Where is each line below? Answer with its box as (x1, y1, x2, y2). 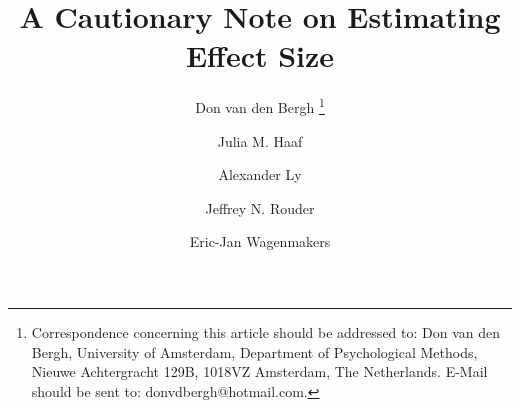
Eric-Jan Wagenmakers (189, 231, 331, 252)
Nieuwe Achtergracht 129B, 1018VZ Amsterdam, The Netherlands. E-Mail (31, 361, 488, 382)
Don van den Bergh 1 (195, 94, 325, 117)
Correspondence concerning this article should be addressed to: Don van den (31, 321, 501, 342)
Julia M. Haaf (217, 130, 303, 151)
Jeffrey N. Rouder (205, 197, 315, 218)
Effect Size (185, 35, 335, 76)
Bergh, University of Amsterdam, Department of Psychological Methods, (31, 341, 478, 362)
